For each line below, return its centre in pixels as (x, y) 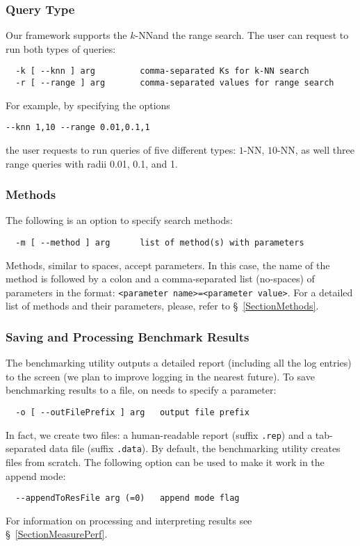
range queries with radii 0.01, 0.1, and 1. (92, 163)
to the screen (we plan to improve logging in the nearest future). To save (160, 376)
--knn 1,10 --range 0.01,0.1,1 (78, 128)
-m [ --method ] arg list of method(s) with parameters (160, 242)
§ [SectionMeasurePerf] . (57, 534)
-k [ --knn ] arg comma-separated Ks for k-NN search (162, 71)
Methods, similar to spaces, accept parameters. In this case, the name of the (168, 265)
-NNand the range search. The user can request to (242, 35)
